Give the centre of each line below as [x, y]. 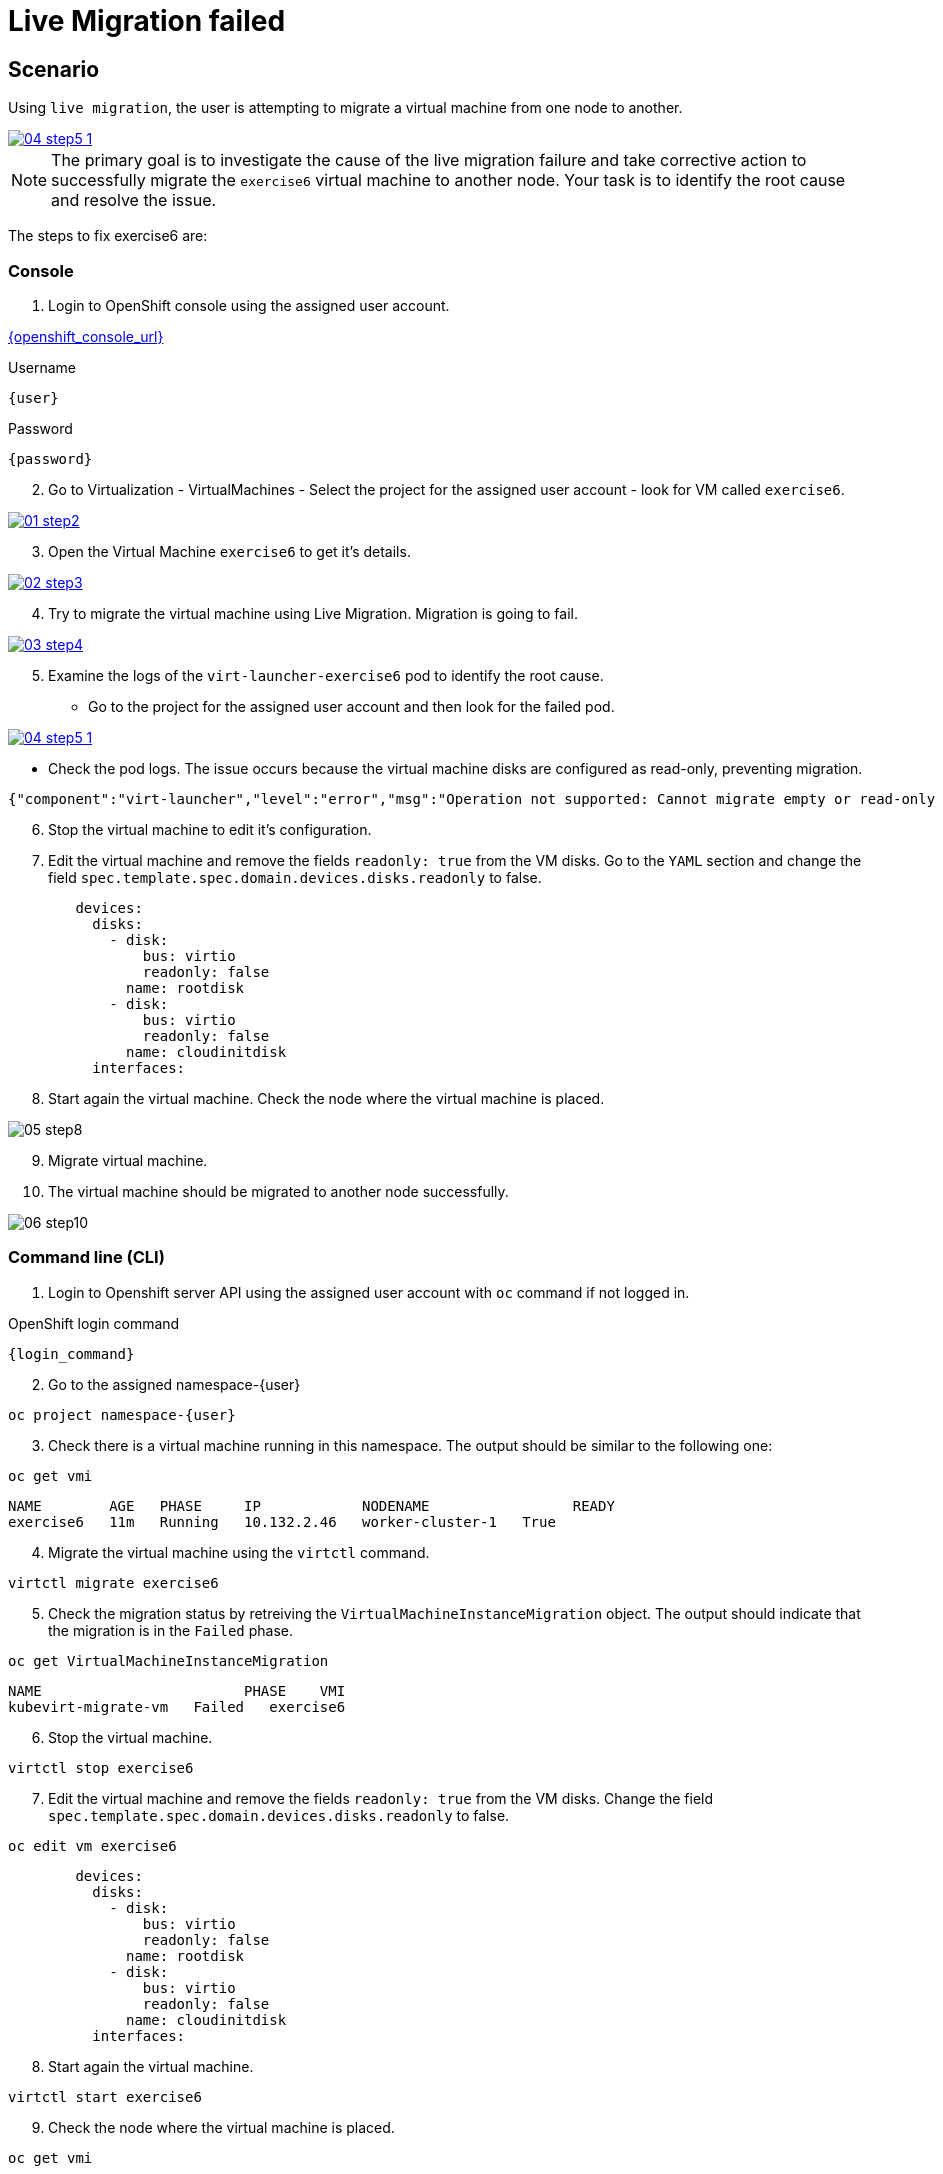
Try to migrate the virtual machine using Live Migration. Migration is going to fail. [313, 613]
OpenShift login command [94, 1323]
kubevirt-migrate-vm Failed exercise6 [177, 1706]
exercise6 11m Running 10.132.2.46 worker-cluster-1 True [282, 1521]
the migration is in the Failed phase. [170, 1630]
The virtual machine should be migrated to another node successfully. [278, 1191]
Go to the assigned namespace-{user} [174, 1384]
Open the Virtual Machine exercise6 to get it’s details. [229, 551]
